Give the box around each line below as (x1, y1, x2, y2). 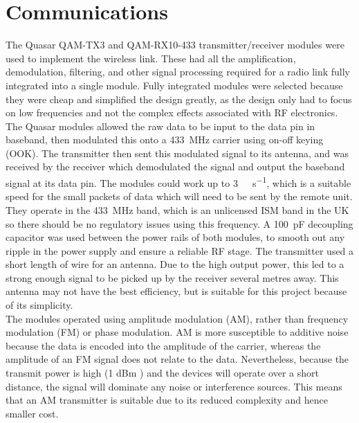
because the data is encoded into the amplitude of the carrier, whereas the (6, 338, 321, 352)
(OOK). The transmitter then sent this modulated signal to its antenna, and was (6, 145, 349, 160)
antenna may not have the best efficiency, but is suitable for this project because (6, 284, 347, 298)
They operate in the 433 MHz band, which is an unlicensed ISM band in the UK (6, 202, 349, 217)
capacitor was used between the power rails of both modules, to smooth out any (6, 230, 345, 244)
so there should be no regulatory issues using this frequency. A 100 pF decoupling (6, 216, 353, 231)
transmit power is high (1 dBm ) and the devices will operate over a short (6, 366, 319, 380)
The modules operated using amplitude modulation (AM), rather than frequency (6, 311, 349, 325)
